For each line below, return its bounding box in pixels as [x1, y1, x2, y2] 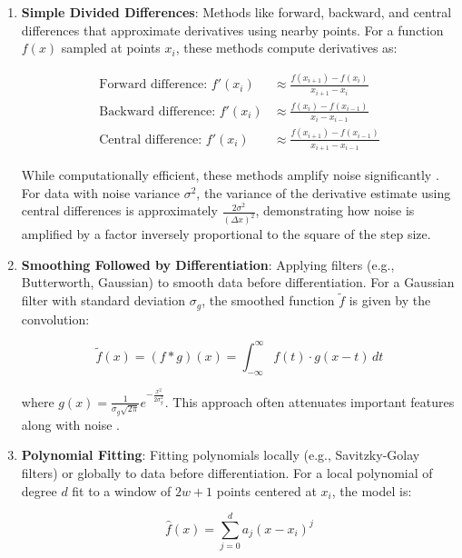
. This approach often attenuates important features [164, 392, 455, 411]
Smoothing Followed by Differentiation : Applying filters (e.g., [21, 254, 395, 274]
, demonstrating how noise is [255, 201, 415, 220]
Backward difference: [99, 105, 216, 118]
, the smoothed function [202, 291, 335, 310]
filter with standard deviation [21, 291, 186, 310]
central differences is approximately [21, 201, 218, 220]
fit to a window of [72, 481, 172, 500]
